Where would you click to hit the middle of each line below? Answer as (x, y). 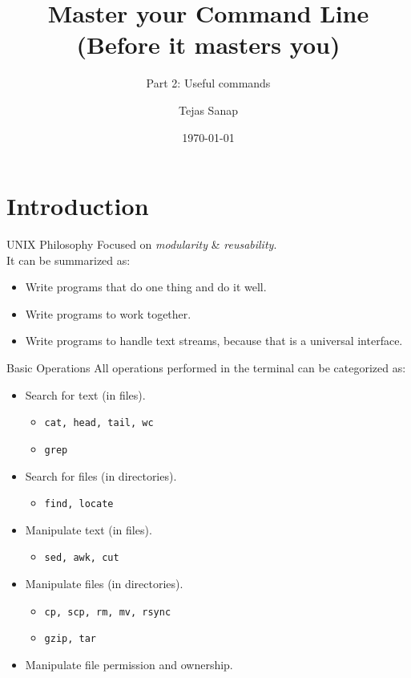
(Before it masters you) (208, 45)
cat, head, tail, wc (99, 423)
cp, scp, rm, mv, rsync (108, 612)
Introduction (78, 206)
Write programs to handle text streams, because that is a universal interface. (214, 341)
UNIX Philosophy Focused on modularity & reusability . (142, 244)
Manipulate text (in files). (89, 529)
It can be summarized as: (68, 260)
